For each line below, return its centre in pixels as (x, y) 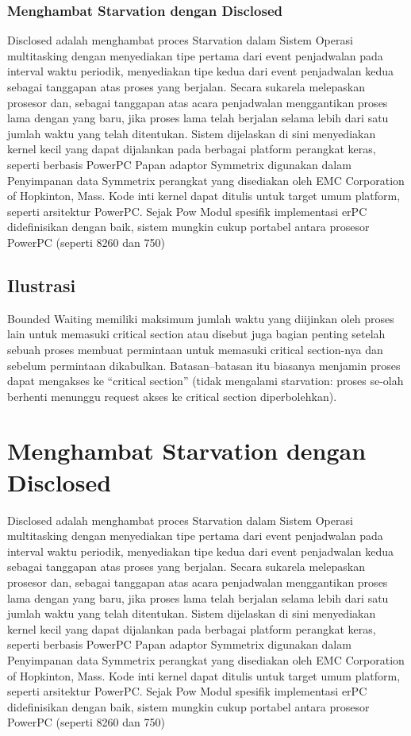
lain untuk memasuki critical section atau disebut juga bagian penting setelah (196, 334)
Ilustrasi (42, 285)
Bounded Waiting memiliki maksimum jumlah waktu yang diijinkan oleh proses (201, 318)
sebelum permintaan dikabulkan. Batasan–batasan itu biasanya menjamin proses (204, 365)
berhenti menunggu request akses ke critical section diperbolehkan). (172, 396)
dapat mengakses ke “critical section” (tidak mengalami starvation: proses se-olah (205, 381)
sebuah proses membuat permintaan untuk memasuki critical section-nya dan (195, 349)
